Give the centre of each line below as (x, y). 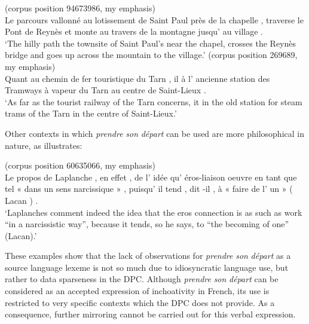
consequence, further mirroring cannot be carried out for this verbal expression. (150, 314)
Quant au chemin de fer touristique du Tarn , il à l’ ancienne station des (137, 78)
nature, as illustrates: (44, 145)
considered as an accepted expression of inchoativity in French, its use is (137, 291)
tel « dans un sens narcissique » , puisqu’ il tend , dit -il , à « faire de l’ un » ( (149, 189)
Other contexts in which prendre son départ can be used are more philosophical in (154, 133)
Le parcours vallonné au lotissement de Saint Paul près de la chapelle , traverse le (154, 19)
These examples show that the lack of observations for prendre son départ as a (148, 256)
